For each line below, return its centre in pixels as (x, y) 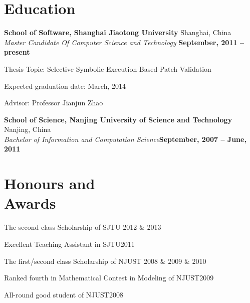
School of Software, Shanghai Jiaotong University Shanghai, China (118, 32)
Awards (30, 203)
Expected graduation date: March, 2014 (65, 86)
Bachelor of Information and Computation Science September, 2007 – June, (125, 139)
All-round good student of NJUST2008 (64, 294)
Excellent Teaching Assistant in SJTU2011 (69, 244)
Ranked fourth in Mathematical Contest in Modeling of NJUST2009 (109, 278)
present (17, 52)
